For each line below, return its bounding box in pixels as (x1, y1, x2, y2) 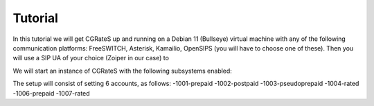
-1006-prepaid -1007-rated (12, 89, 90, 97)
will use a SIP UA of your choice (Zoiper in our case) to (12, 54, 170, 62)
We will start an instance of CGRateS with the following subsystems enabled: (12, 67, 232, 75)
